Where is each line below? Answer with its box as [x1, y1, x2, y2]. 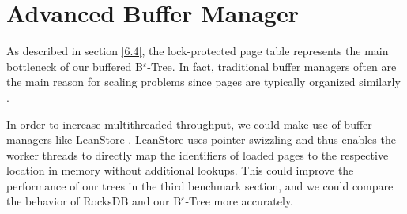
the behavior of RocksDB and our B [6, 193, 182, 209]
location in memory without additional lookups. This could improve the [6, 162, 354, 178]
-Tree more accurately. [185, 193, 294, 209]
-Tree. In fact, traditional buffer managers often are [147, 58, 397, 74]
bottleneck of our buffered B [6, 58, 143, 74]
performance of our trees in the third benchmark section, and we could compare [6, 177, 394, 193]
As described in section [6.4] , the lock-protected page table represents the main [6, 43, 389, 59]
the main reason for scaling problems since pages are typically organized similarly [6, 73, 401, 90]
